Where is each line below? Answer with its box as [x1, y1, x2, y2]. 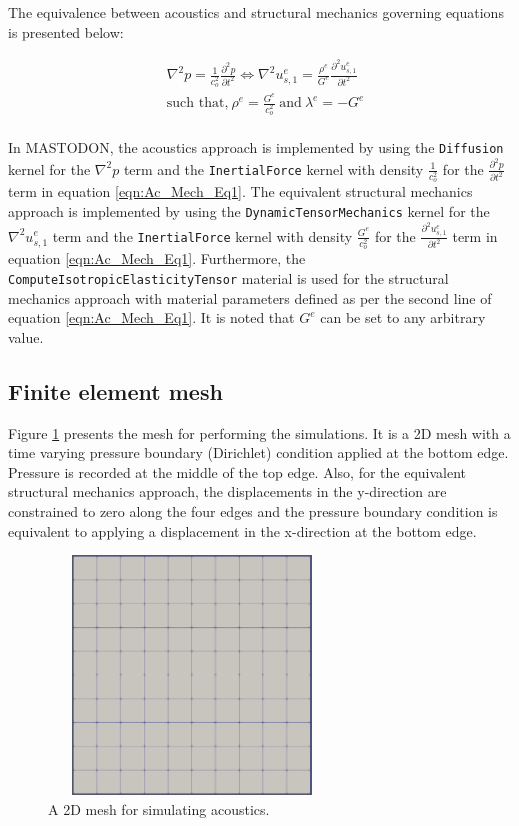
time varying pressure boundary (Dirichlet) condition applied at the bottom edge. [8, 442, 509, 463]
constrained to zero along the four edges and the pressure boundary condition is [8, 501, 498, 522]
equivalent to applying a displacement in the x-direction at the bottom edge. [8, 520, 477, 541]
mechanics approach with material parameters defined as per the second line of [8, 287, 492, 308]
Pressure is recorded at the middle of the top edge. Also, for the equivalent [8, 461, 467, 482]
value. [8, 326, 44, 347]
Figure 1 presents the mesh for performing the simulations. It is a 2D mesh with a [8, 422, 511, 443]
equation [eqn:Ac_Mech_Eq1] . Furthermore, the [8, 248, 306, 269]
